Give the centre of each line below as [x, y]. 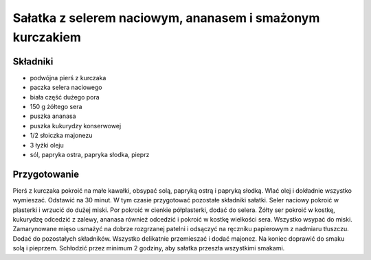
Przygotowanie [46, 174]
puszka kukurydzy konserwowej [76, 126]
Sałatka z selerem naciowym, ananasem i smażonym [166, 18]
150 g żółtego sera [56, 107]
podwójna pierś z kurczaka [68, 78]
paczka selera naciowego [66, 87]
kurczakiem [47, 37]
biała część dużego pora [65, 97]
